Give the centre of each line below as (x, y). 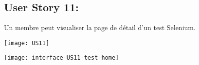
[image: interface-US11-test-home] (62, 58)
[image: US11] (27, 43)
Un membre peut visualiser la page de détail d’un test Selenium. (100, 27)
